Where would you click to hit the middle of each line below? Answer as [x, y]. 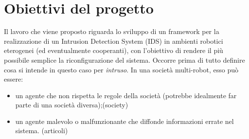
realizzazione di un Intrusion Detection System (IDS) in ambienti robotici [114, 41]
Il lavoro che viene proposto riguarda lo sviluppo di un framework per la [112, 31]
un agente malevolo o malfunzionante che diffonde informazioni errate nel [124, 121]
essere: [14, 79]
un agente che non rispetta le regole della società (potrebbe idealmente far [126, 95]
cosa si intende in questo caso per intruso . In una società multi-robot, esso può [121, 69]
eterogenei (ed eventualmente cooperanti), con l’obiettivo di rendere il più [114, 50]
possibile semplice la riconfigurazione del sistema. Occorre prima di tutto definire [124, 60]
